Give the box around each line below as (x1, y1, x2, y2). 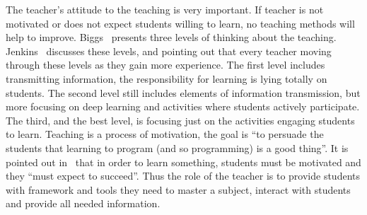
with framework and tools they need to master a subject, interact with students (6, 182, 351, 197)
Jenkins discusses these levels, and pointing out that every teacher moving (6, 43, 332, 58)
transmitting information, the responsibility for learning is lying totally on (6, 71, 327, 86)
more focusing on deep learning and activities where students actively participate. (6, 99, 360, 114)
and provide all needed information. (6, 196, 161, 211)
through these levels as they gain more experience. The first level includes (6, 57, 325, 72)
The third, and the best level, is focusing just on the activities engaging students (6, 112, 355, 127)
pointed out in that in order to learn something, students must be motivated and (6, 154, 361, 169)
